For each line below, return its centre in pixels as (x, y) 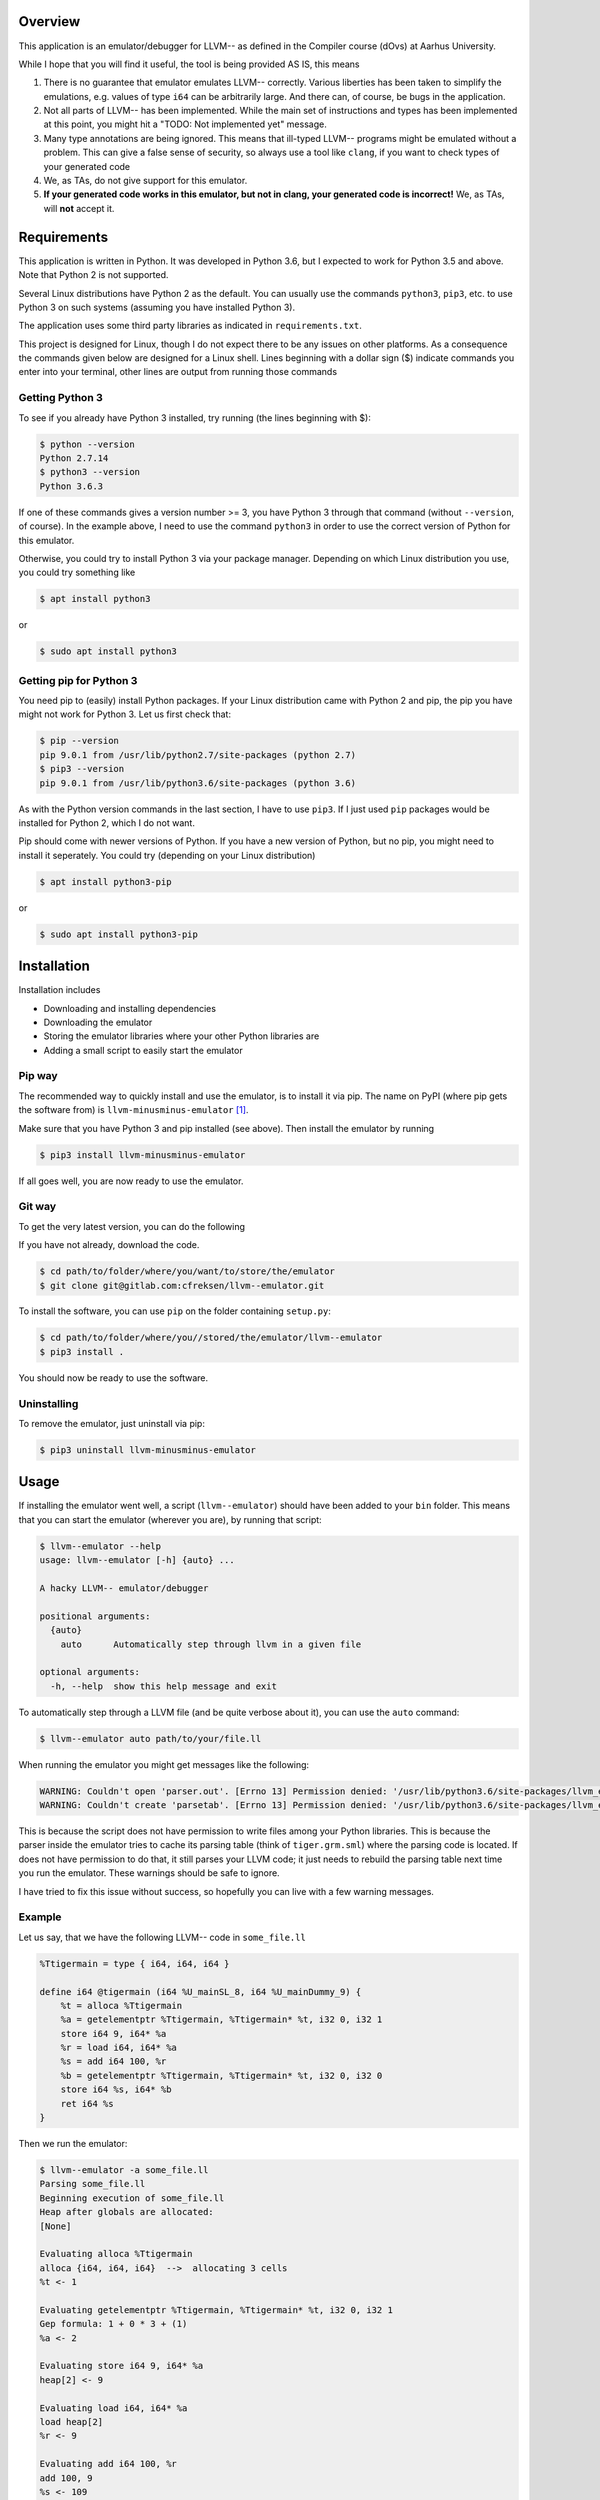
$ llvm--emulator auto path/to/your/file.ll (150, 1738)
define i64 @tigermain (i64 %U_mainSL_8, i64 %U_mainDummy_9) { (200, 1991)
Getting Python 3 (61, 398)
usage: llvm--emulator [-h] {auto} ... (137, 1560)
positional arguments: (95, 1616)
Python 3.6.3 (71, 486)
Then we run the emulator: (73, 2144)
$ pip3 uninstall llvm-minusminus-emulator (148, 1449)
